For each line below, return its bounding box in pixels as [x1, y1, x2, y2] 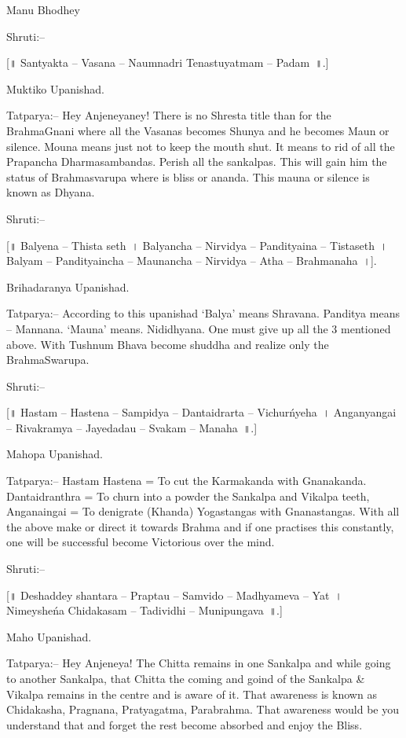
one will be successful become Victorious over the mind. [6, 534, 275, 550]
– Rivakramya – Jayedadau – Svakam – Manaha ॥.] [6, 419, 258, 435]
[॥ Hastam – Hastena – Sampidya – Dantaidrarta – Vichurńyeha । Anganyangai [6, 404, 397, 420]
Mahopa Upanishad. [6, 446, 104, 462]
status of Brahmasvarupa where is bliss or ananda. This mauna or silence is [6, 168, 370, 185]
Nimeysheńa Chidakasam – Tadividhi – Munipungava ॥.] [6, 602, 283, 619]
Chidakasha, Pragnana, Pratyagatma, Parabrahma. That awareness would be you [6, 701, 399, 718]
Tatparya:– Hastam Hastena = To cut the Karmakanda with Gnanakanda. [6, 472, 367, 489]
